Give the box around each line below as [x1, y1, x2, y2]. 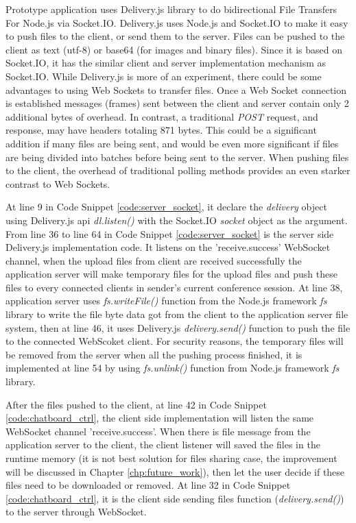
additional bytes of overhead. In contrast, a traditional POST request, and [5, 109, 318, 123]
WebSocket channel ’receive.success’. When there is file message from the [5, 424, 311, 438]
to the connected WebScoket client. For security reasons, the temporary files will [5, 334, 344, 348]
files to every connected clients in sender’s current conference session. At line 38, [5, 280, 343, 294]
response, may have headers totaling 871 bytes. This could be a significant [5, 123, 317, 137]
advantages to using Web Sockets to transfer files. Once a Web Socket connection [5, 82, 347, 97]
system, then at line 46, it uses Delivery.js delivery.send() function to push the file [5, 320, 351, 335]
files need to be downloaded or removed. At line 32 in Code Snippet [5, 478, 291, 492]
